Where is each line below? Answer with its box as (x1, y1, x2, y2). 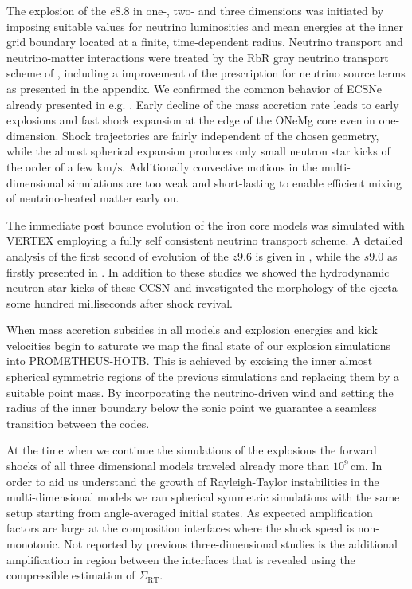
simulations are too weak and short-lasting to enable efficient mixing (68, 174, 402, 190)
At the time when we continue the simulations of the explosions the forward (6, 442, 377, 458)
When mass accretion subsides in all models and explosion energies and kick (6, 321, 378, 338)
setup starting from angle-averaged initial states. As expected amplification (6, 504, 373, 520)
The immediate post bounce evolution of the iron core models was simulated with (6, 216, 405, 233)
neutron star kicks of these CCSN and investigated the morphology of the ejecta (6, 279, 398, 296)
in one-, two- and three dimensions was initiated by (133, 2, 384, 18)
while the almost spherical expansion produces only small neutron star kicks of (6, 143, 390, 159)
